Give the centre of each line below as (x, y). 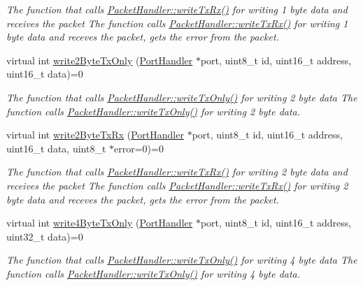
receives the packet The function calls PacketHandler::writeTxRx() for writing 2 (177, 185)
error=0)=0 (139, 148)
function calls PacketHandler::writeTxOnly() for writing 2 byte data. (154, 111)
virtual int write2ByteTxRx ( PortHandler (95, 135)
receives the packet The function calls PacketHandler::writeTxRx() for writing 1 (177, 23)
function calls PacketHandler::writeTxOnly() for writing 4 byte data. (154, 273)
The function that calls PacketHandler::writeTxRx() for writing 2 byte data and (177, 172)
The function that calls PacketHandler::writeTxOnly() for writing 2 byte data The (182, 97)
